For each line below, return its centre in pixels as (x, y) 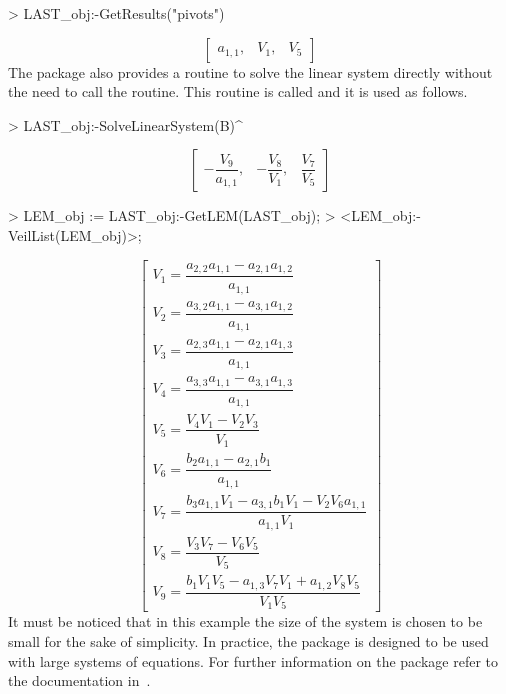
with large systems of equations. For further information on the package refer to (253, 660)
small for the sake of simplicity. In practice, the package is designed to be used (248, 641)
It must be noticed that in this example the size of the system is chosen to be (245, 621)
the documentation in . (79, 680)
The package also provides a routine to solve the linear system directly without (250, 71)
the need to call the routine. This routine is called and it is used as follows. (238, 91)
